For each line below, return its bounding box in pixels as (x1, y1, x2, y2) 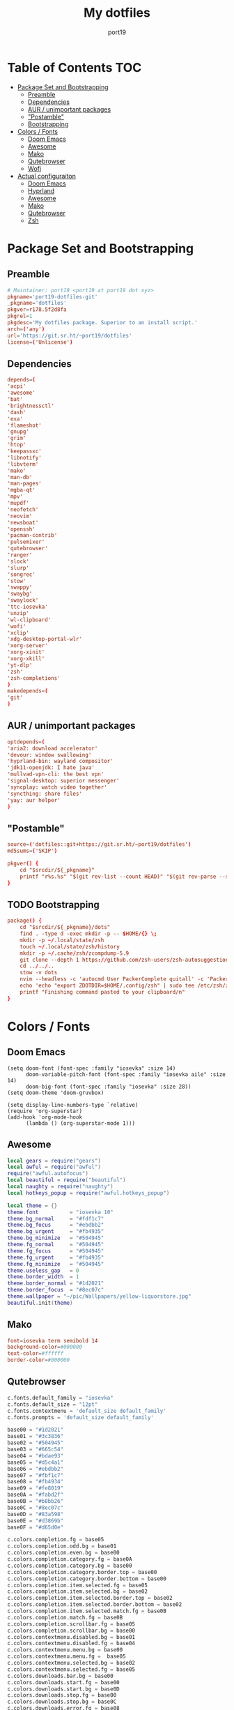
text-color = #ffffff (7, 1350, 64, 1357)
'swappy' (7, 584, 33, 591)
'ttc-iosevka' (7, 603, 49, 610)
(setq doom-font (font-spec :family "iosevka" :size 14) (7, 1065, 176, 1072)
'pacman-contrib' (7, 532, 58, 539)
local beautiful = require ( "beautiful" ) (7, 1176, 127, 1183)
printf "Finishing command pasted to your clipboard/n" (19, 988, 186, 995)
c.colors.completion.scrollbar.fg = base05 (7, 1620, 136, 1628)
